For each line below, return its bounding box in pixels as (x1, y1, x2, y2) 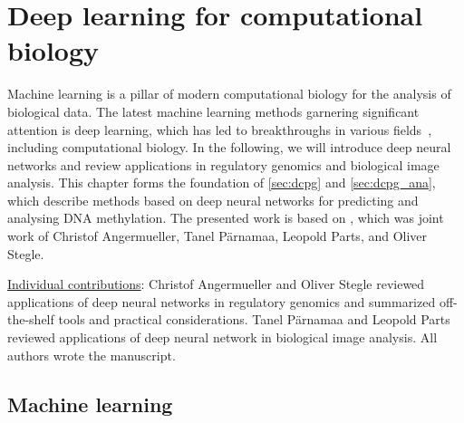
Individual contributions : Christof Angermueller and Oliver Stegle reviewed (7, 274, 425, 293)
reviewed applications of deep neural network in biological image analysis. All (7, 328, 438, 347)
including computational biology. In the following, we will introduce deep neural (7, 138, 451, 157)
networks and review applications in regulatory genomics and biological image (7, 155, 440, 174)
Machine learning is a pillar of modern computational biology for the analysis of (7, 84, 451, 103)
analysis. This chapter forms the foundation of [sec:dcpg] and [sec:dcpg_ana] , (7, 173, 436, 192)
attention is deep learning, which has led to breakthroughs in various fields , (7, 120, 432, 139)
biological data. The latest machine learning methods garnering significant (7, 101, 420, 120)
